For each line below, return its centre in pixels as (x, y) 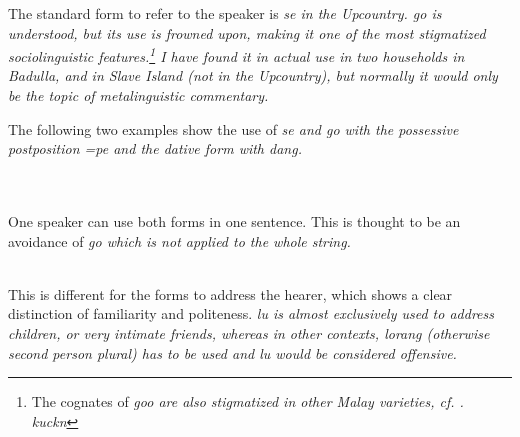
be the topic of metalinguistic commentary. (138, 95)
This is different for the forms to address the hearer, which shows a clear (230, 293)
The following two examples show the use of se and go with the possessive (233, 128)
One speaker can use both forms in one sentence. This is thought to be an (234, 221)
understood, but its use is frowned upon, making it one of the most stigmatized (247, 32)
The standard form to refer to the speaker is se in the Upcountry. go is (225, 13)
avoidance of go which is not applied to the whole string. (179, 240)
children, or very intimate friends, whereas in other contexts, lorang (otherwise (249, 332)
